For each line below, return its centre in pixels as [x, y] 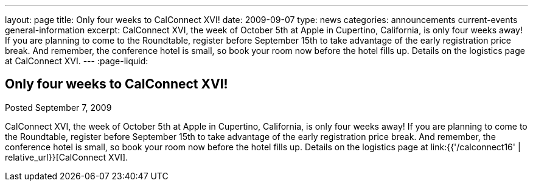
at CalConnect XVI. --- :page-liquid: [77, 61]
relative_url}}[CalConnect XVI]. [67, 157]
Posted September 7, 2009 [58, 107]
